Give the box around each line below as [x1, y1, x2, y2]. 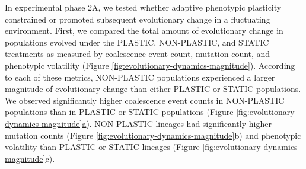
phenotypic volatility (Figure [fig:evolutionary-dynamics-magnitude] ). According [5, 59, 295, 71]
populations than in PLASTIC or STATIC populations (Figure [5, 106, 234, 118]
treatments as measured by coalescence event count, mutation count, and [5, 47, 270, 60]
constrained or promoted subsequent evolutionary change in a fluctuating [5, 12, 270, 25]
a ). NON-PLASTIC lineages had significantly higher [82, 117, 272, 129]
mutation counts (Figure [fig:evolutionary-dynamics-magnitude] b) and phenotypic [5, 129, 301, 141]
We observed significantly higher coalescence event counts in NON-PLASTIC [5, 94, 285, 106]
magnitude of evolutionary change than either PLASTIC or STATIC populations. [5, 82, 301, 95]
